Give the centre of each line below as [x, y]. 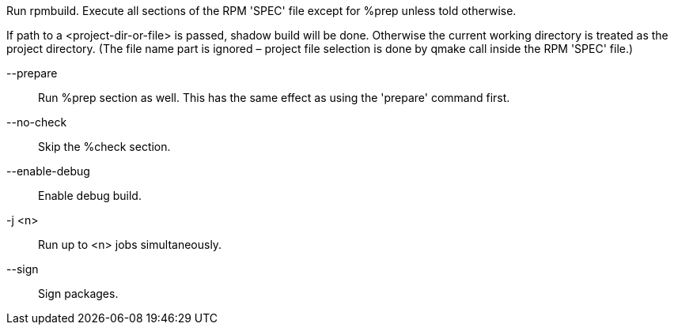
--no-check [37, 122]
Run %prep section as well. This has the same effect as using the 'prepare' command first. [274, 98]
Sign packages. [78, 293]
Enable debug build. [90, 196]
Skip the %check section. [104, 147]
